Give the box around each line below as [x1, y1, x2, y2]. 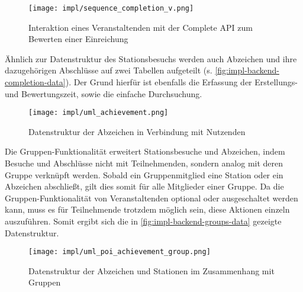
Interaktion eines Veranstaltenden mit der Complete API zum [28, 21, 253, 33]
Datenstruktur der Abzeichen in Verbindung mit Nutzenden [28, 125, 246, 137]
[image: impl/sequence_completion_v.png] [28, 4, 194, 12]
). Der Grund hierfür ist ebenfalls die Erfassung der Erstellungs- [65, 76, 298, 88]
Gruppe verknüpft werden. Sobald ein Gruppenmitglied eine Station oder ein [5, 168, 283, 181]
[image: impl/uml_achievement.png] [28, 108, 169, 117]
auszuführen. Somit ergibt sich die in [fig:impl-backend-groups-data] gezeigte [5, 215, 282, 227]
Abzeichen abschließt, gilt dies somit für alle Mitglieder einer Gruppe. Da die [5, 180, 284, 192]
